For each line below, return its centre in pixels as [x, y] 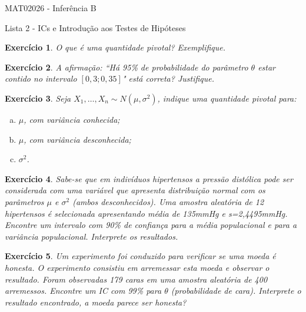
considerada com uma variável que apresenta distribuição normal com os [135, 190]
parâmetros [24, 201]
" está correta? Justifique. [168, 78]
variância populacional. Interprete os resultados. [92, 236]
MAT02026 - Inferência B [51, 8]
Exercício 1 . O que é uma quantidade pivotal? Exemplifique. [115, 47]
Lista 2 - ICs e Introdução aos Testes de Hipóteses [95, 27]
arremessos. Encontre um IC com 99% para [83, 291]
